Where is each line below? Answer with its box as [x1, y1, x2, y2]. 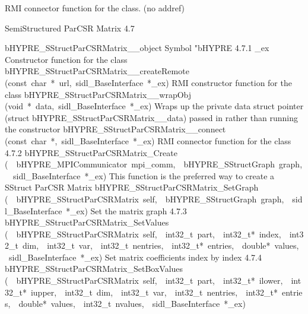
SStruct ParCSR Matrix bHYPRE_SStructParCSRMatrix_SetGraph [5, 181, 259, 194]
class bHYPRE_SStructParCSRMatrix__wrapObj [5, 88, 192, 100]
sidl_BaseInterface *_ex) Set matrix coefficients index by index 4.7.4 [8, 250, 262, 263]
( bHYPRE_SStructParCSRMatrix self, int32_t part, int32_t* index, [5, 227, 281, 240]
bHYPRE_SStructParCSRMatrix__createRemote [5, 65, 189, 77]
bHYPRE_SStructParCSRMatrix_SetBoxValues [5, 262, 183, 275]
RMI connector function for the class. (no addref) [5, 2, 185, 14]
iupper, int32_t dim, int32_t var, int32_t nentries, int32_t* [30, 286, 278, 298]
